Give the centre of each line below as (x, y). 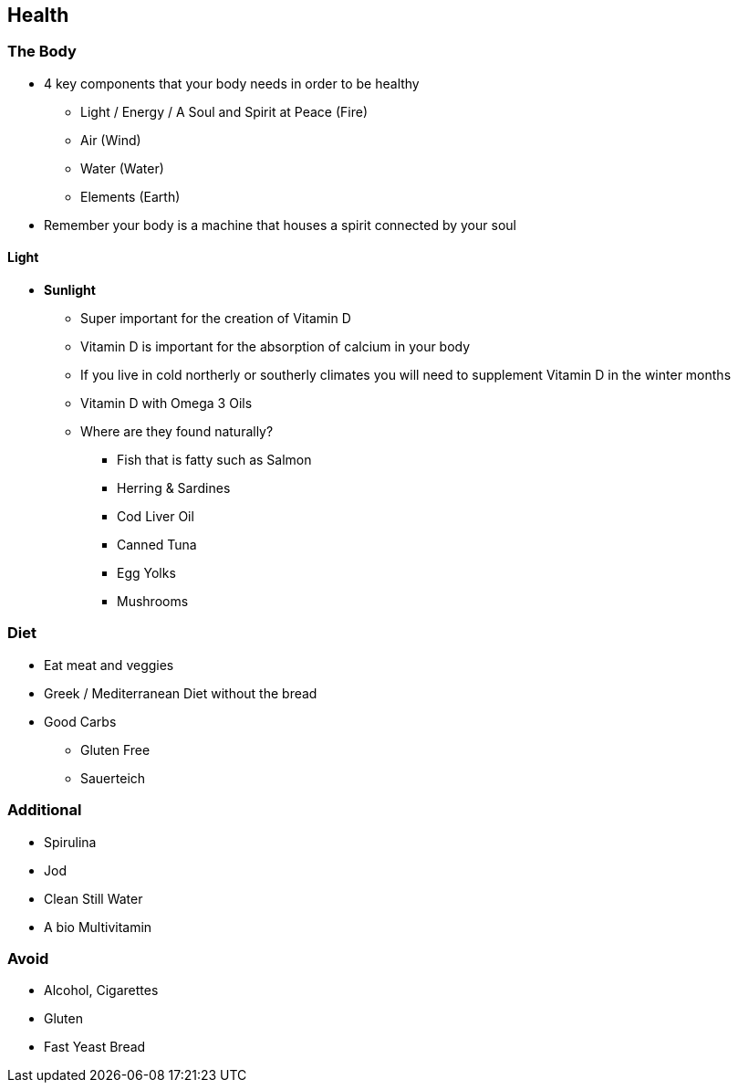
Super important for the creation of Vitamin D (216, 319)
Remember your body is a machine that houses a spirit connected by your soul (280, 225)
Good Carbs (80, 721)
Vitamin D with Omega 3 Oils (166, 404)
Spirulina (70, 842)
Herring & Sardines (174, 488)
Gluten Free (115, 749)
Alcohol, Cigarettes (101, 990)
